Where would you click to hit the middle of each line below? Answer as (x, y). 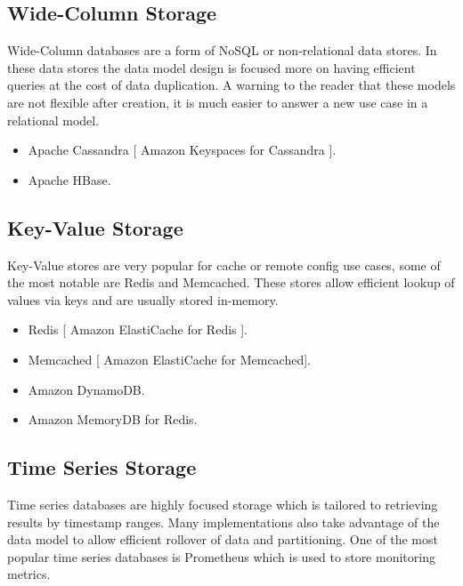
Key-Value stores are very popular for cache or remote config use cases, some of (224, 265)
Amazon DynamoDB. (86, 389)
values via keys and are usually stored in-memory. (143, 299)
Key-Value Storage (95, 227)
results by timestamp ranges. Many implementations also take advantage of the (223, 522)
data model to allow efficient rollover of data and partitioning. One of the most (223, 539)
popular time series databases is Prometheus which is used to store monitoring (221, 556)
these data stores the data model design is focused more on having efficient (211, 67)
